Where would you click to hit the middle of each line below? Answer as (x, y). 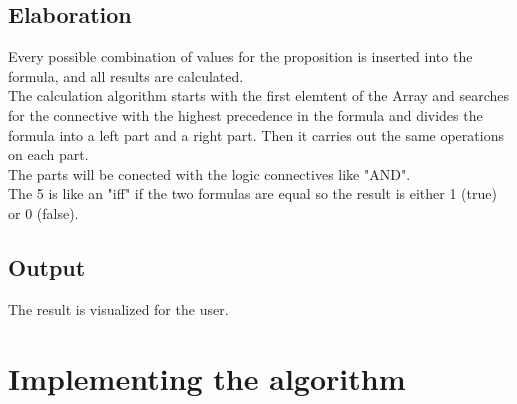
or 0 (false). (43, 212)
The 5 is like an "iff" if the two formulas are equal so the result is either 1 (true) (252, 193)
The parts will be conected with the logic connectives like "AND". (209, 173)
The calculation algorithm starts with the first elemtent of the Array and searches (259, 95)
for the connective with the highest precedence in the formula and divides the (245, 114)
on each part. (48, 154)
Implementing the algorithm (207, 377)
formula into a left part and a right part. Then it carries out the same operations (256, 134)
